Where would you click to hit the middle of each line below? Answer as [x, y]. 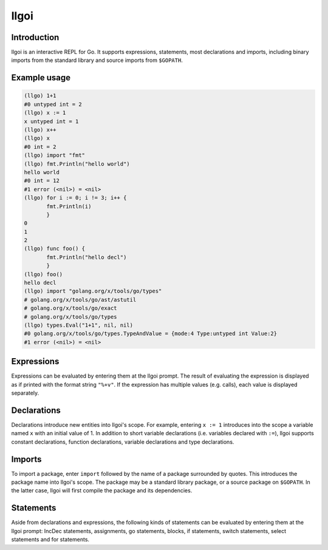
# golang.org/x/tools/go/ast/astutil [80, 300]
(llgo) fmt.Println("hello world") [77, 164]
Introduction [35, 37]
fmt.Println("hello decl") [87, 257]
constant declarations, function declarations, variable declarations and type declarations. [123, 442]
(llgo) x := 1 [45, 113]
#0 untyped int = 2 [53, 104]
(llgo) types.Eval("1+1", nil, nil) [79, 325]
